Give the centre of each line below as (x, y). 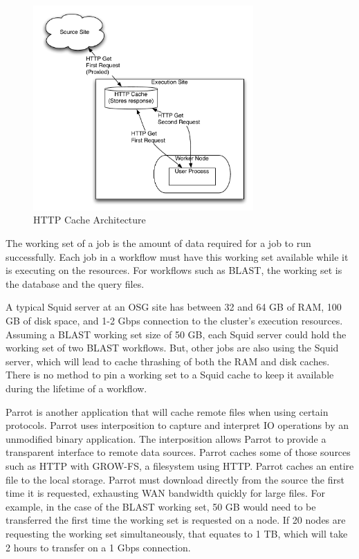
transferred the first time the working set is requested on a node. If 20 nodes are (176, 520)
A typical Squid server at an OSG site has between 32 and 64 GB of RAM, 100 (174, 307)
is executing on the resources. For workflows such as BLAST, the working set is (174, 270)
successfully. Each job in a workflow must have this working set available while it (177, 256)
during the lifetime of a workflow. (76, 388)
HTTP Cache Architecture (90, 220)
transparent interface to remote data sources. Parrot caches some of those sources (178, 452)
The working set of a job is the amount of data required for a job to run (158, 243)
